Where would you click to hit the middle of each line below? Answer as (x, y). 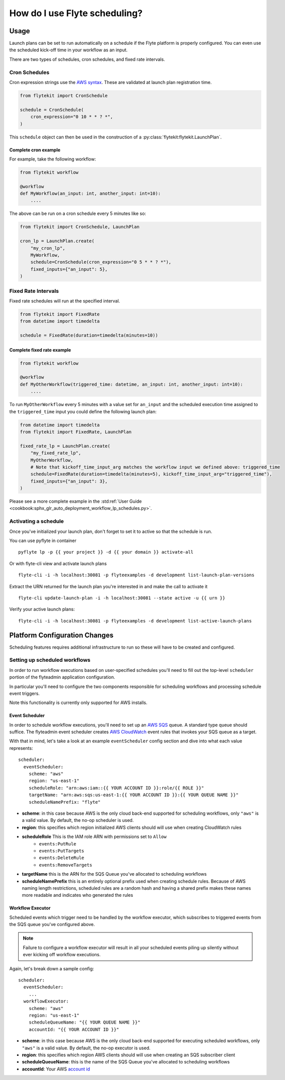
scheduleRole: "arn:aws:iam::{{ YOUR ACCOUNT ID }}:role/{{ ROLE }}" (116, 788)
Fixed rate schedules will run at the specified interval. (65, 301)
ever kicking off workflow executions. (62, 955)
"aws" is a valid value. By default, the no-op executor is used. (86, 1048)
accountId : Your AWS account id (56, 1069)
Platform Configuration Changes (61, 635)
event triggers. (24, 693)
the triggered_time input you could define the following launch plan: (83, 411)
